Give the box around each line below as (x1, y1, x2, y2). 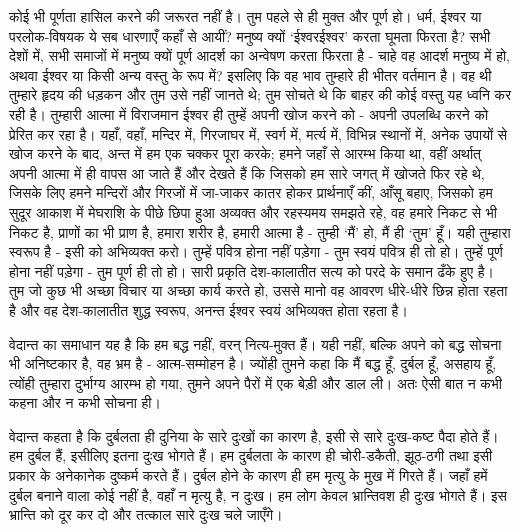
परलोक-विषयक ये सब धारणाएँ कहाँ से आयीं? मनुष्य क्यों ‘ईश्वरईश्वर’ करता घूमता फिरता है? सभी (9, 25, 491, 46)
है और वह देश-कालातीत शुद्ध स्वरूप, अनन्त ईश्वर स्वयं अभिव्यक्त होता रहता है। (9, 299, 408, 320)
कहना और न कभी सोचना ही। (9, 392, 161, 413)
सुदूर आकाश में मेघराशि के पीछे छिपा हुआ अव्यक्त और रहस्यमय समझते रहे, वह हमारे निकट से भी (9, 201, 497, 222)
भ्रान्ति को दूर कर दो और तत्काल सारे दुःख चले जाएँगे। (9, 504, 283, 525)
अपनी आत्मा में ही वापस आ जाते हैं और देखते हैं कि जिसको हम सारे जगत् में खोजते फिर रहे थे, (9, 162, 485, 183)
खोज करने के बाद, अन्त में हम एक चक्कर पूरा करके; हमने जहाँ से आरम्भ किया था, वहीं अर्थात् (9, 143, 481, 164)
